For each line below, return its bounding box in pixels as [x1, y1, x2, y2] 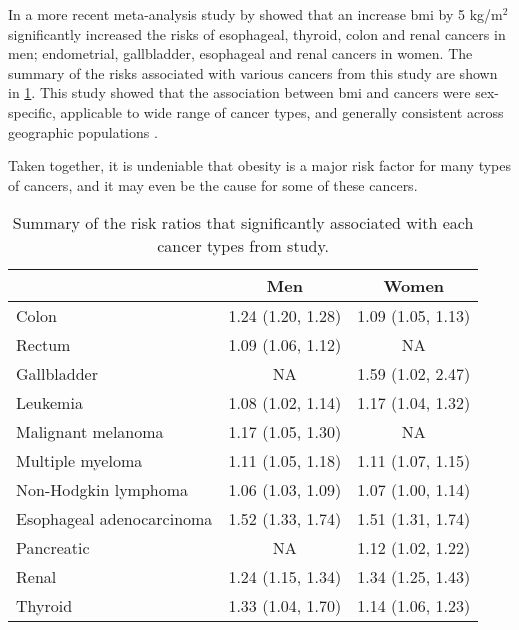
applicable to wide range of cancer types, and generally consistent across [60, 101, 504, 122]
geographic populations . [8, 121, 158, 142]
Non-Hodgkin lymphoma [16, 478, 189, 502]
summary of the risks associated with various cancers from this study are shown [8, 62, 498, 83]
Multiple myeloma [16, 449, 143, 473]
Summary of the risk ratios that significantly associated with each [12, 211, 474, 235]
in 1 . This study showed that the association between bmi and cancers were [8, 82, 471, 103]
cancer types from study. [157, 234, 329, 258]
